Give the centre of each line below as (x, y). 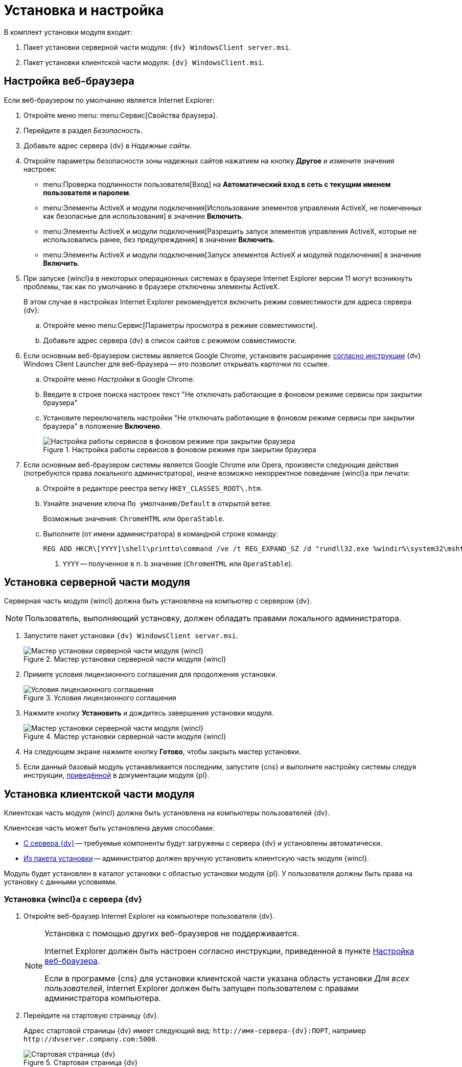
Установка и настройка (84, 10)
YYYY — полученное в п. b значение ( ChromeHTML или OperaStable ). (178, 563)
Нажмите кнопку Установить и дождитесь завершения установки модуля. (149, 713)
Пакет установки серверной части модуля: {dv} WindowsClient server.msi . (157, 47)
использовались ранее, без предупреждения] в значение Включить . (159, 239)
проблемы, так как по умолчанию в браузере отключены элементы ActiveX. (152, 286)
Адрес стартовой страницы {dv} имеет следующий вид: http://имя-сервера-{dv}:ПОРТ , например (195, 1031)
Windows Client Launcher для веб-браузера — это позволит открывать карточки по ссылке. (177, 364)
